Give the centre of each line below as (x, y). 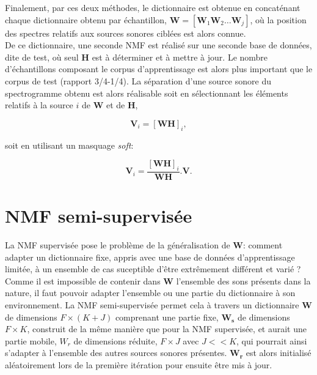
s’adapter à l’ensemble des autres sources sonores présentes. (116, 353)
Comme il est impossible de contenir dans (83, 280)
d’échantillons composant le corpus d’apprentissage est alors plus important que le (159, 69)
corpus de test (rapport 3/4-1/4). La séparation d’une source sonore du (138, 80)
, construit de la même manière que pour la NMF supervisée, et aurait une (167, 329)
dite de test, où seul (42, 57)
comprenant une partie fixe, (167, 317)
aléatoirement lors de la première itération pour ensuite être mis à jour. (139, 365)
